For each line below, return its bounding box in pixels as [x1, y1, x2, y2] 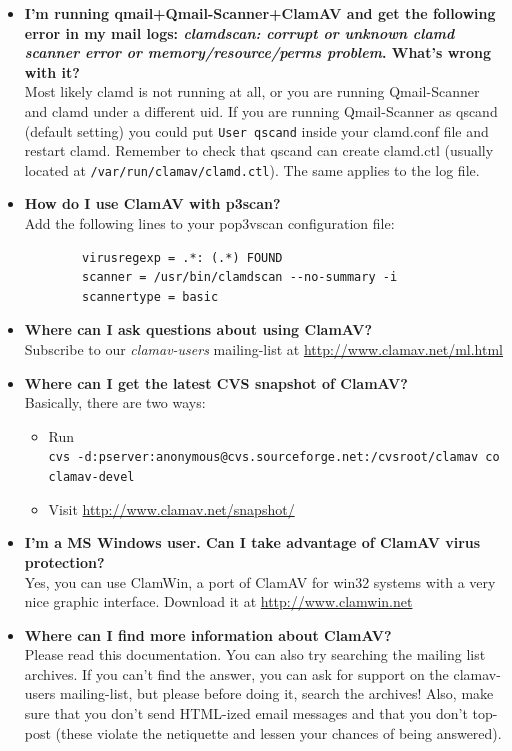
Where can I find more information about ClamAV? [24, 624, 392, 645]
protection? [24, 551, 105, 572]
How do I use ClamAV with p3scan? [24, 193, 281, 214]
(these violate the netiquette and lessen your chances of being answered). [55, 722, 502, 743]
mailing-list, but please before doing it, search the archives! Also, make [59, 683, 494, 704]
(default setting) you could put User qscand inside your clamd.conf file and [24, 120, 489, 141]
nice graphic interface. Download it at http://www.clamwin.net [24, 591, 413, 612]
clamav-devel [48, 470, 135, 485]
